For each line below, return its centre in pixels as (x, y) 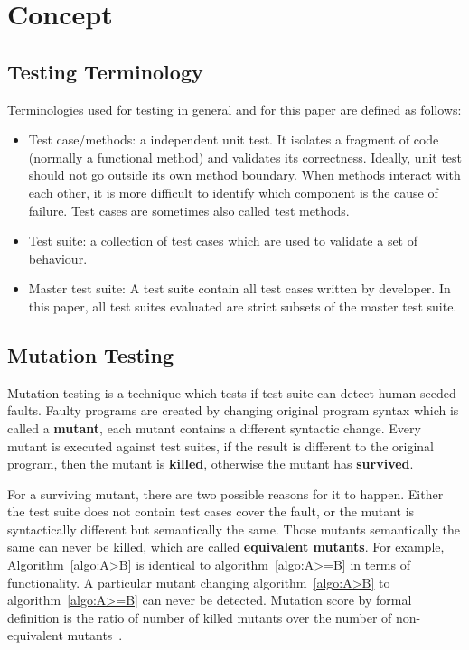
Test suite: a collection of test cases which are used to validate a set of (223, 241)
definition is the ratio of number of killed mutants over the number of (200, 617)
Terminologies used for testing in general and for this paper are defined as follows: (234, 109)
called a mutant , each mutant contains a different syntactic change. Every (214, 427)
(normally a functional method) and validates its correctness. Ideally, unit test (245, 157)
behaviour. (58, 258)
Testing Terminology (105, 71)
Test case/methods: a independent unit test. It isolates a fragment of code (234, 139)
